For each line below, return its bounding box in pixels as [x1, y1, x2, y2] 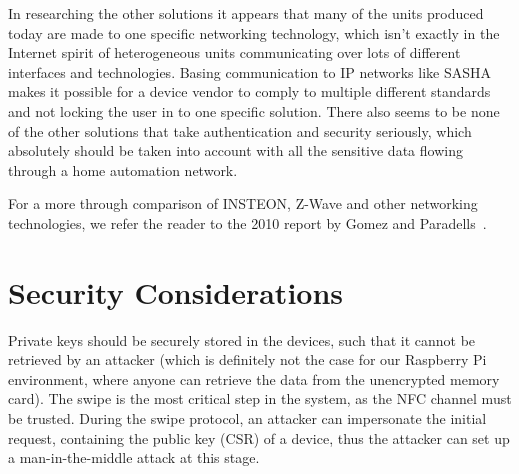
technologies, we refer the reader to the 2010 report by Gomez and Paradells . [8, 212, 487, 233]
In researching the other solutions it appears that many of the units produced [8, 3, 484, 23]
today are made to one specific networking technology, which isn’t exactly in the [8, 22, 500, 43]
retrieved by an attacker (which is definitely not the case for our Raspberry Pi [8, 349, 487, 370]
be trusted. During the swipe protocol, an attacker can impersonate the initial [8, 408, 487, 429]
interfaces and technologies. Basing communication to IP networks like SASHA [8, 61, 491, 82]
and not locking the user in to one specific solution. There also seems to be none [8, 100, 500, 121]
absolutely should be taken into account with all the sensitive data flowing [8, 140, 463, 161]
